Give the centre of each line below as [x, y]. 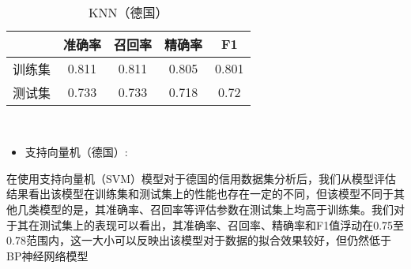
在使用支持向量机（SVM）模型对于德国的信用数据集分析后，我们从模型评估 [202, 178]
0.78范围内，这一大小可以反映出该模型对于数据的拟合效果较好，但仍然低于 [199, 240]
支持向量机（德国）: [76, 152]
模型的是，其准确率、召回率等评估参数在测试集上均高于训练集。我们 [216, 209]
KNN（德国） [128, 12]
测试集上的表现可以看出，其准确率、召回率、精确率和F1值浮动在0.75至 [222, 224]
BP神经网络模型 [47, 255]
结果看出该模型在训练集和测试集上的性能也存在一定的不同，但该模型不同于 [200, 194]
